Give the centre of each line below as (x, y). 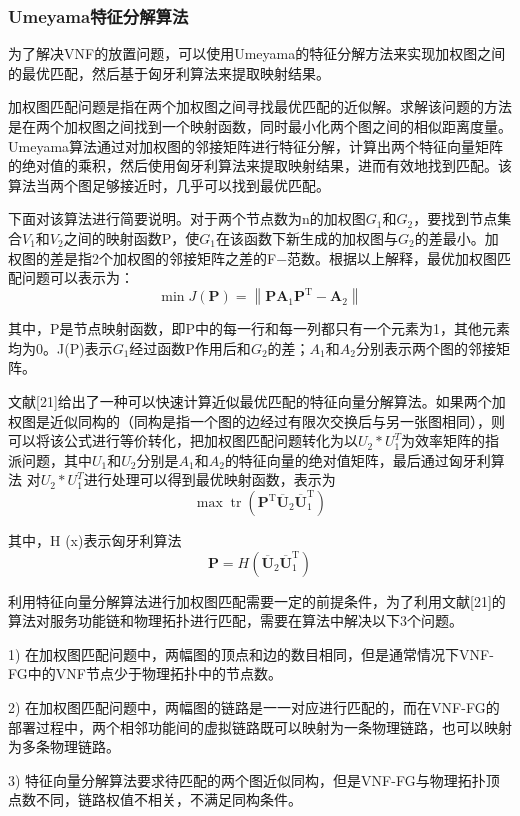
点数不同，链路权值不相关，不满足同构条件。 (155, 799)
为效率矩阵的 (442, 440)
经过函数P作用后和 (190, 347)
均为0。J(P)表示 (60, 347)
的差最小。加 (456, 237)
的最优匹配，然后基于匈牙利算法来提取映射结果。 (169, 72)
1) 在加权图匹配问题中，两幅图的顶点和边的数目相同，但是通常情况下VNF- (251, 653)
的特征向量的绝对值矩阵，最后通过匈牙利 (357, 459)
